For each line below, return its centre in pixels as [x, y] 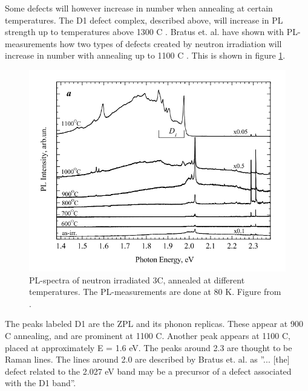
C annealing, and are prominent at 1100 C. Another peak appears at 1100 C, [148, 335]
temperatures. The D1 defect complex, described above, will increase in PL [144, 20]
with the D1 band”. [41, 383]
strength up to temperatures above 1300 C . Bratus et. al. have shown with [145, 32]
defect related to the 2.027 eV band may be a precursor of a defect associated [148, 371]
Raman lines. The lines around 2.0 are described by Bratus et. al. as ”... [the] [147, 359]
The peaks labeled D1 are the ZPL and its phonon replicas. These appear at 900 [154, 324]
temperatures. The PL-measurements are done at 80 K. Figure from [155, 292]
